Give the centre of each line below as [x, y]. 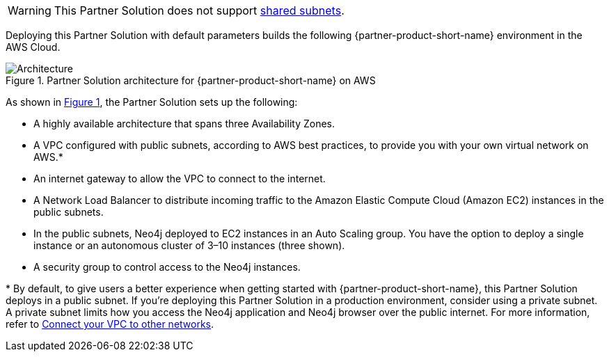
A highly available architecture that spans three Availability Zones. [184, 124]
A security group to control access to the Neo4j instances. [167, 267]
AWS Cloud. [33, 47]
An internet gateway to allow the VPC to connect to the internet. [180, 178]
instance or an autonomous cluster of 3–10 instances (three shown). [189, 245]
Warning [30, 10]
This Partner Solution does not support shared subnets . [199, 10]
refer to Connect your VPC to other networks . [110, 324]
